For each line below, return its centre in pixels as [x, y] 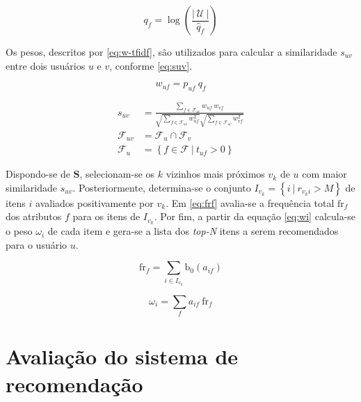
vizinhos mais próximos [215, 174]
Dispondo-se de [38, 174]
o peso [19, 231]
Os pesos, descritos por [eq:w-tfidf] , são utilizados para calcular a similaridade [171, 52]
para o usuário [37, 244]
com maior [324, 174]
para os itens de [106, 216]
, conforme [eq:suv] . [151, 65]
